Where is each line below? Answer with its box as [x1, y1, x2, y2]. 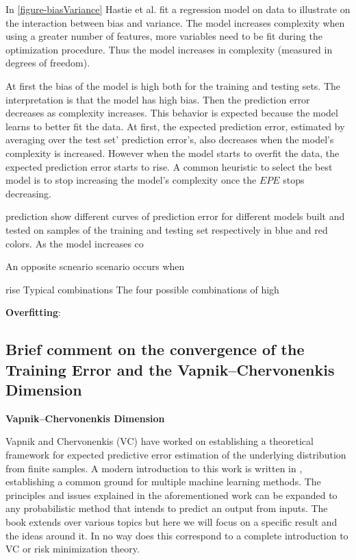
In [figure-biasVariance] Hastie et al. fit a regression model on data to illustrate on [5, 2, 351, 16]
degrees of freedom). [5, 56, 90, 70]
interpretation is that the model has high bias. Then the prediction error [5, 92, 310, 106]
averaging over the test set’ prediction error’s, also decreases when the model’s [5, 132, 334, 147]
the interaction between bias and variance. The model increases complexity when [5, 15, 345, 29]
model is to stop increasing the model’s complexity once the [5, 173, 257, 187]
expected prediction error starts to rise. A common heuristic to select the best [5, 159, 333, 173]
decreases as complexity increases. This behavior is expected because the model [5, 106, 338, 120]
